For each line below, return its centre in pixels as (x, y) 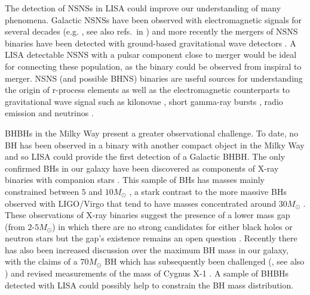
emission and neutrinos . (49, 113)
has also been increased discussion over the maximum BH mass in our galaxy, (147, 249)
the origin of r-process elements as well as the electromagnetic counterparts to (148, 90)
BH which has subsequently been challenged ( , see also (205, 261)
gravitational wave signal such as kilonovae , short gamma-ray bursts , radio (144, 101)
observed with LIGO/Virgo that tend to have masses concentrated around (141, 203)
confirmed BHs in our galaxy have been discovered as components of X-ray (142, 168)
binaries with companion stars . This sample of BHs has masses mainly (135, 180)
